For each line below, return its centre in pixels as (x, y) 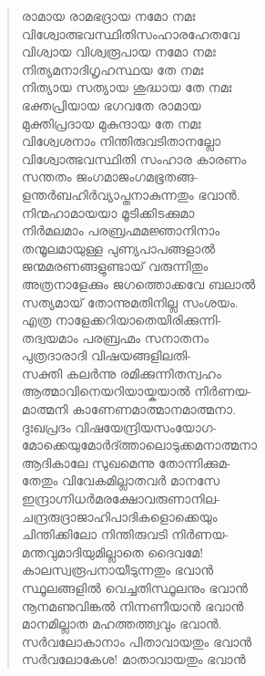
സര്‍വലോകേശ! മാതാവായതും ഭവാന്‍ (133, 659)
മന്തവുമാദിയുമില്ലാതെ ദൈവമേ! (112, 551)
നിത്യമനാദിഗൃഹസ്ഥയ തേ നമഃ (112, 69)
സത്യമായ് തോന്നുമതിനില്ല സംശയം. (130, 302)
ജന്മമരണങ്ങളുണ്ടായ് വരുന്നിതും (115, 266)
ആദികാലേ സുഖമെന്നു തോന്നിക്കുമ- (126, 462)
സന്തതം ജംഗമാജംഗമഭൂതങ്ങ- (110, 177)
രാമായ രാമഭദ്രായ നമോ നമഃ (108, 16)
